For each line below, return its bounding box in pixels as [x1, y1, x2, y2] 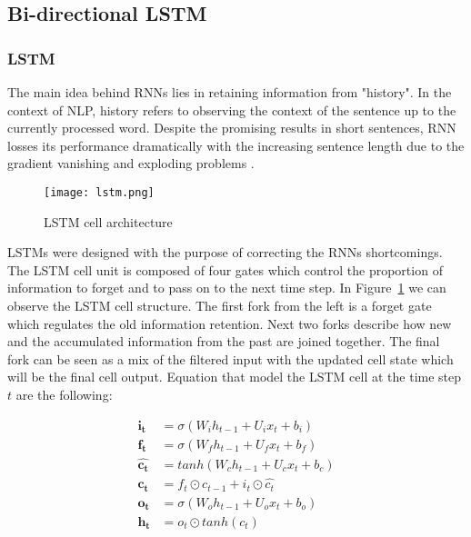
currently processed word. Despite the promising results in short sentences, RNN [7, 118, 456, 137]
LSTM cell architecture [44, 212, 173, 231]
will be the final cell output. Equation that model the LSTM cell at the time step [7, 367, 462, 386]
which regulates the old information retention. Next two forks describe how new [7, 313, 452, 333]
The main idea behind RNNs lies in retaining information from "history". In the [7, 83, 452, 101]
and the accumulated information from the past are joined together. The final [7, 332, 440, 351]
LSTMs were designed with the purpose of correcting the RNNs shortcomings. [7, 243, 443, 262]
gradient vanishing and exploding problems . [7, 154, 255, 173]
